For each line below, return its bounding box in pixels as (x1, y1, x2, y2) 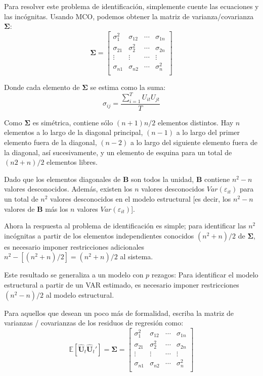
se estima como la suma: (90, 81, 166, 92)
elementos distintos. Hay (157, 117, 234, 127)
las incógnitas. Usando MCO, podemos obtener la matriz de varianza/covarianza (4, 11, 254, 21)
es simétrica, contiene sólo (32, 117, 113, 127)
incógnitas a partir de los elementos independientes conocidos (4, 230, 194, 241)
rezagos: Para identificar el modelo (151, 269, 258, 280)
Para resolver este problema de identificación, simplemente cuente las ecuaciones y (4, 1, 259, 11)
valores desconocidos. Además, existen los (4, 183, 133, 194)
